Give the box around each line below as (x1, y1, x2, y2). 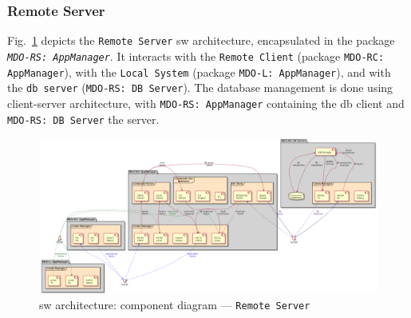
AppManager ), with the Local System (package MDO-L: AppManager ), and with (7, 63, 391, 80)
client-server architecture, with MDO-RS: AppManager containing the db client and (7, 94, 405, 111)
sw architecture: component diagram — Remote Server (39, 296, 310, 312)
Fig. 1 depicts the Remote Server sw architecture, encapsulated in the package (7, 32, 395, 49)
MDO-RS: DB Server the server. (7, 110, 160, 127)
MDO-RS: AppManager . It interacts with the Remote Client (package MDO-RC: (7, 47, 385, 64)
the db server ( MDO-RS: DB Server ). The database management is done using (7, 79, 393, 96)
